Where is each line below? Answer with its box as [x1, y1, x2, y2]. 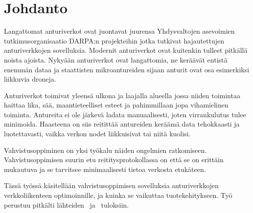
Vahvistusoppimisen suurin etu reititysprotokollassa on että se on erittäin [4, 154, 224, 165]
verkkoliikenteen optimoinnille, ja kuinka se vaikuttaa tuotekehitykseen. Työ [4, 190, 232, 200]
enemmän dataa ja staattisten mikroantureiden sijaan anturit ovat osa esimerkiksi [4, 64, 250, 74]
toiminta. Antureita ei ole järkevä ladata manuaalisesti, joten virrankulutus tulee [4, 109, 246, 119]
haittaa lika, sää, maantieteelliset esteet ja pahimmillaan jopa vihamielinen [4, 100, 229, 110]
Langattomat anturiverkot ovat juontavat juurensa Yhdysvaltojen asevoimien [4, 26, 235, 36]
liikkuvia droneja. [4, 74, 56, 84]
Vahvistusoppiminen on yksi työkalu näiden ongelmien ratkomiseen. [4, 145, 207, 155]
